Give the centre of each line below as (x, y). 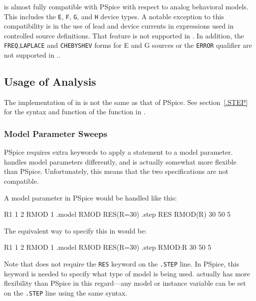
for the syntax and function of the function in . (75, 112)
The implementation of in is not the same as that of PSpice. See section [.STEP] (126, 102)
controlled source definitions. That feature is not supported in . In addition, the (124, 35)
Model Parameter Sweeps (56, 134)
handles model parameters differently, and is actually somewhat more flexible (120, 161)
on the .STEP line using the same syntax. (66, 292)
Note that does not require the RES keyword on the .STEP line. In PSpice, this (122, 264)
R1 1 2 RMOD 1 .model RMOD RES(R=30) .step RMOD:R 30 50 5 (108, 247)
